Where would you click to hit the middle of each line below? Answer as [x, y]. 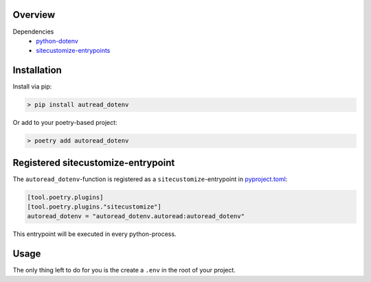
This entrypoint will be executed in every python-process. [94, 234]
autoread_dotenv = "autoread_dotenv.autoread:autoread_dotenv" [136, 216]
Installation [37, 70]
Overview [34, 15]
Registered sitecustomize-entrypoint [94, 162]
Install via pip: [32, 86]
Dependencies [33, 32]
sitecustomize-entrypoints [73, 51]
